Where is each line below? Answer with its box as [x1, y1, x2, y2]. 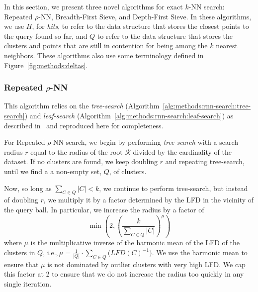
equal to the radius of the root [30, 146, 123, 157]
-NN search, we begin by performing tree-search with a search [51, 137, 239, 147]
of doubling [4, 195, 38, 205]
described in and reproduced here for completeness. [4, 120, 164, 130]
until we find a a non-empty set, [4, 166, 102, 176]
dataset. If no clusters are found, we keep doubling [4, 156, 158, 167]
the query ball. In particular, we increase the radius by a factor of [4, 204, 204, 214]
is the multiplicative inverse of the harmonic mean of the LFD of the [30, 237, 240, 248]
